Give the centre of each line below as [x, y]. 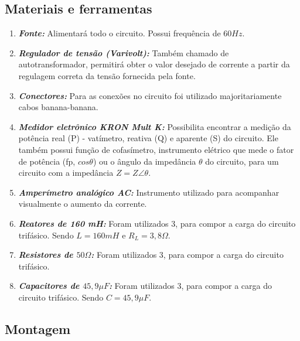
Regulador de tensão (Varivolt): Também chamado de [124, 52]
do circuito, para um [242, 161]
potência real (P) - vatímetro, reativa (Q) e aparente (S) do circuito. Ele [148, 138]
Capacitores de [49, 286]
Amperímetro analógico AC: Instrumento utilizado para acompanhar [149, 192]
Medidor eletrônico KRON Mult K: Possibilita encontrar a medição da [155, 126]
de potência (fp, [47, 161]
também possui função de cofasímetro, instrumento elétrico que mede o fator [156, 149]
